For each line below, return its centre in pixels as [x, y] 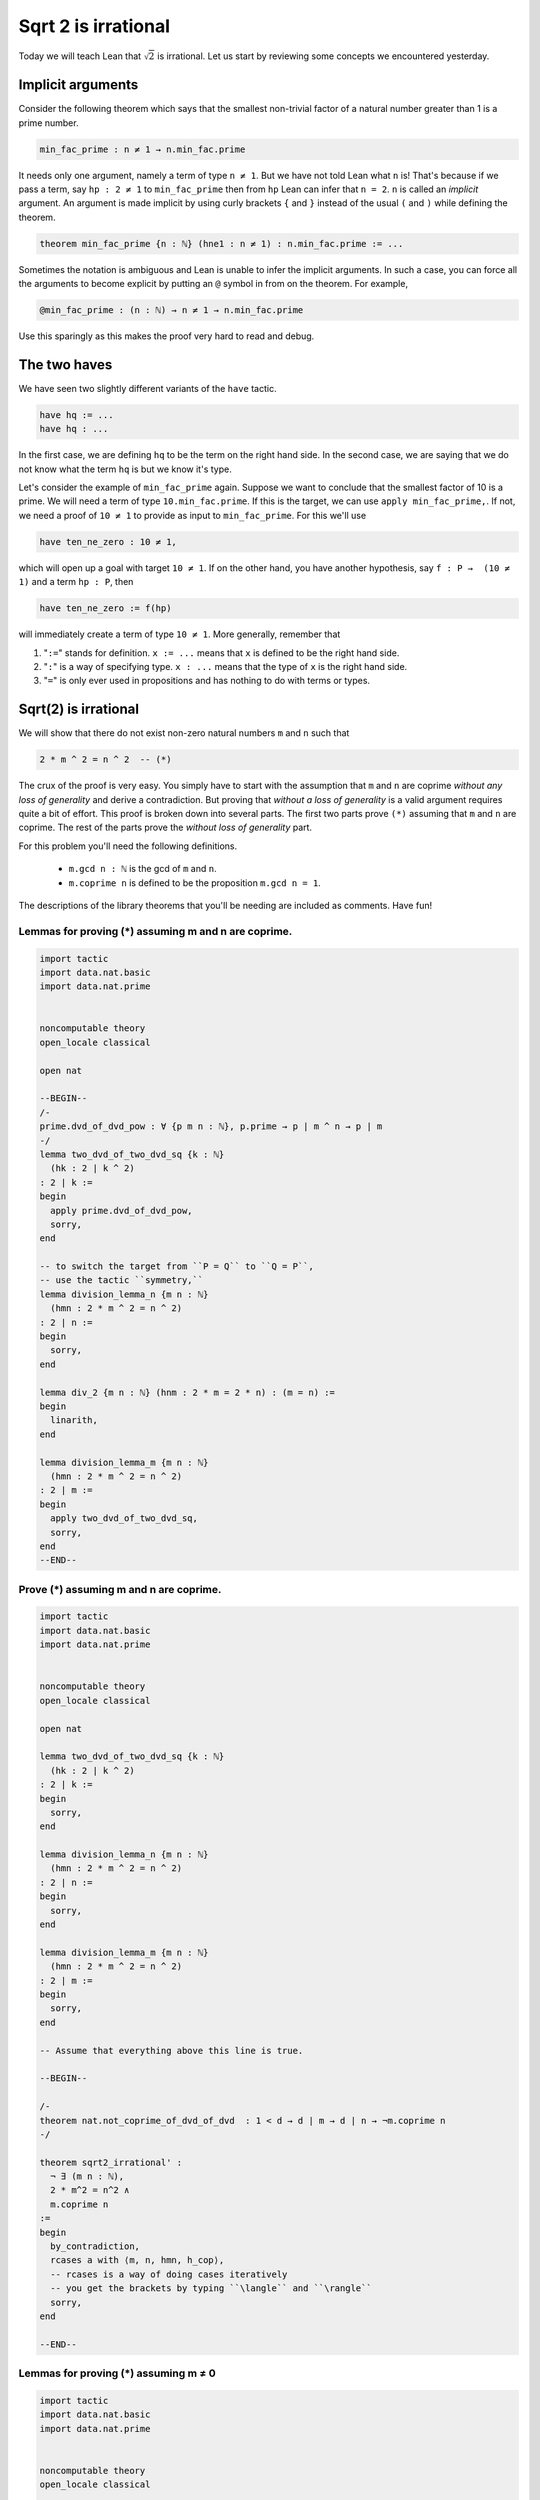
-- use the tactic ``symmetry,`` [121, 1280]
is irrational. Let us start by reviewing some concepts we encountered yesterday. [323, 56]
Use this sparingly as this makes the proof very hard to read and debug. [166, 336]
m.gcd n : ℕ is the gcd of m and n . [142, 869]
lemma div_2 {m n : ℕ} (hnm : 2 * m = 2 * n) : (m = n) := [187, 1392]
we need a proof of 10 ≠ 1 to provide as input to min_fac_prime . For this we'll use [192, 515]
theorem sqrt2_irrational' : [111, 2162]
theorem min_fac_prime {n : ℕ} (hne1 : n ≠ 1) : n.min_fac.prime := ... [221, 243]
